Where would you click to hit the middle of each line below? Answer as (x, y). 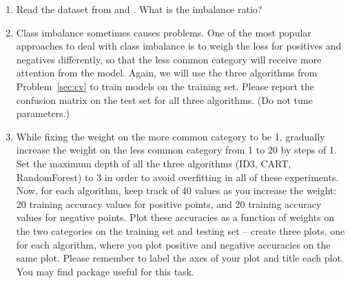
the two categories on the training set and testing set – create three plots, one (181, 230)
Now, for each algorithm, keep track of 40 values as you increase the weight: (176, 190)
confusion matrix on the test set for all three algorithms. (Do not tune (164, 99)
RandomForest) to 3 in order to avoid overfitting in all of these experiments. (177, 177)
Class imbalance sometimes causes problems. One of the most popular (164, 32)
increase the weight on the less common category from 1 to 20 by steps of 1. (176, 150)
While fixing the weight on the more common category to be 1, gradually (171, 136)
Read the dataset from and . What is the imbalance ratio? (139, 9)
